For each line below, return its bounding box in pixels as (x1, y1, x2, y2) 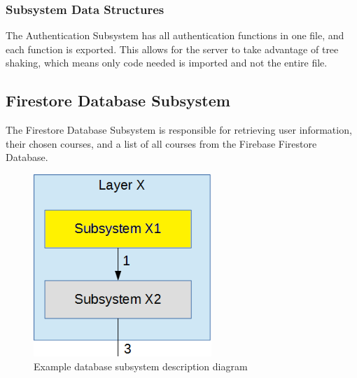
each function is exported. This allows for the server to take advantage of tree (6, 41, 339, 56)
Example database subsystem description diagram (34, 358, 248, 373)
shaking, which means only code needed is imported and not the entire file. (6, 55, 328, 70)
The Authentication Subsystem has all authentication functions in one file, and (6, 28, 344, 43)
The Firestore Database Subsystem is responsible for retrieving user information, (6, 122, 352, 137)
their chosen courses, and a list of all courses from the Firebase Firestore (6, 136, 317, 150)
